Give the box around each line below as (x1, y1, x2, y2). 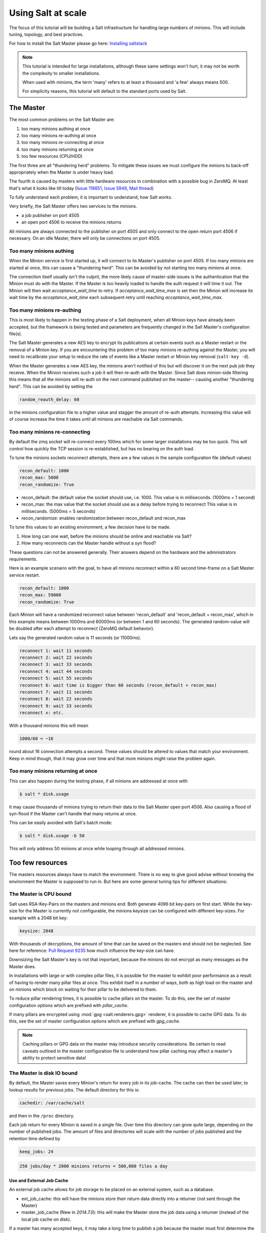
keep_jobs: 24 (19, 1149, 54, 1154)
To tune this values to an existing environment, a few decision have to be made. (9, 524, 171, 530)
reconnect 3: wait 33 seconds (19, 661, 93, 667)
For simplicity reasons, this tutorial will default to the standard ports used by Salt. (22, 88, 187, 94)
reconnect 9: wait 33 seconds (19, 703, 93, 709)
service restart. (9, 572, 40, 578)
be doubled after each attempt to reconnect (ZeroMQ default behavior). (9, 625, 155, 631)
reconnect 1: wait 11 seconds (19, 648, 93, 653)
